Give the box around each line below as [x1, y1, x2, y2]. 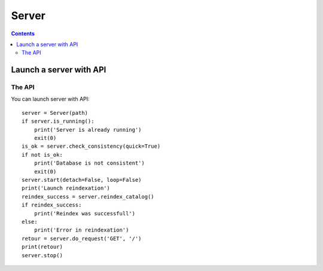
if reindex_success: [22, 202, 82, 209]
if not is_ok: [22, 151, 63, 158]
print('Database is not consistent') [33, 160, 145, 167]
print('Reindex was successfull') [33, 210, 136, 217]
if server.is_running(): [22, 118, 95, 125]
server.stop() [22, 252, 63, 258]
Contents [11, 30, 35, 37]
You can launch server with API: [11, 96, 90, 103]
